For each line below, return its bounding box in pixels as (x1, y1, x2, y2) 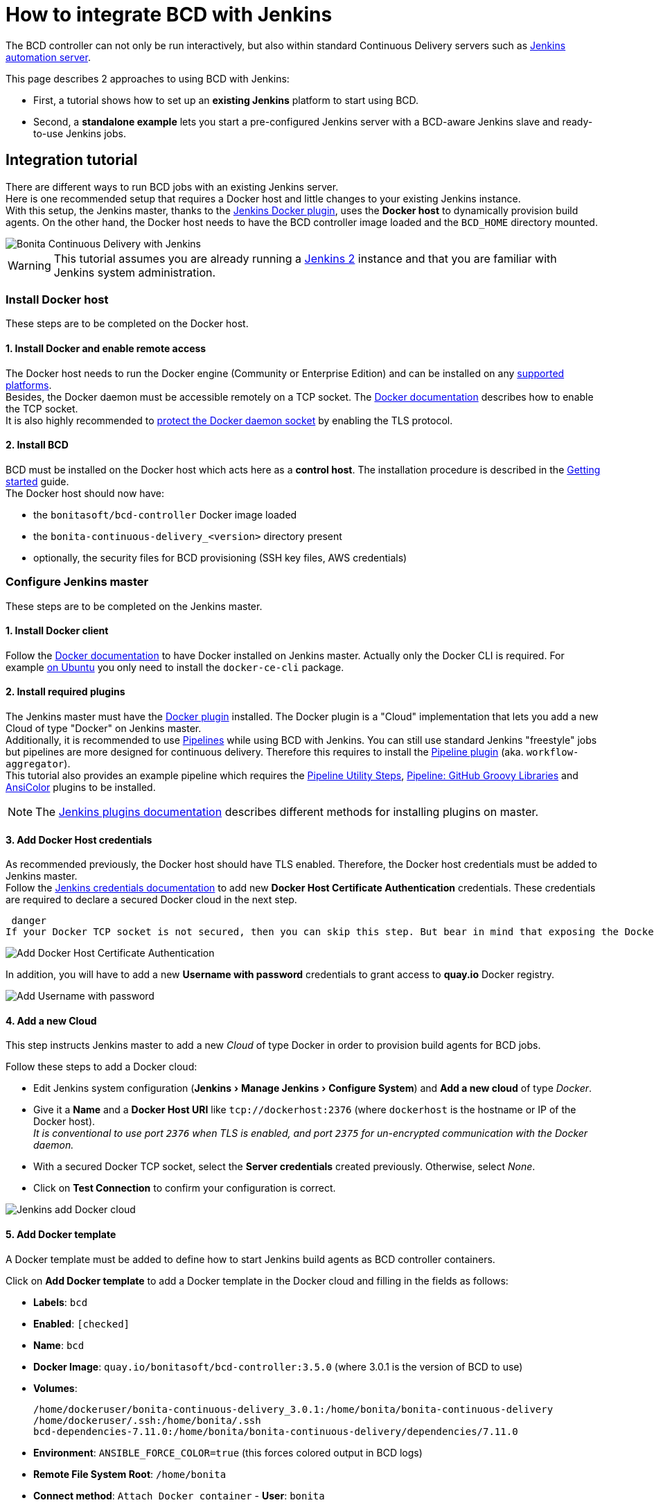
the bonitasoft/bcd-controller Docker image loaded (33, 508, 297, 521)
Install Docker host (6, 292, 109, 306)
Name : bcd (33, 1339, 85, 1351)
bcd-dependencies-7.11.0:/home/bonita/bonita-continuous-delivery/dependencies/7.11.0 (33, 1425, 518, 1437)
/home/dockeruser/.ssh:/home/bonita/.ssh (33, 1414, 261, 1426)
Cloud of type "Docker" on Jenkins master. (6, 722, 202, 734)
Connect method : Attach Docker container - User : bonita (33, 1489, 325, 1502)
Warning (8, 258, 51, 272)
